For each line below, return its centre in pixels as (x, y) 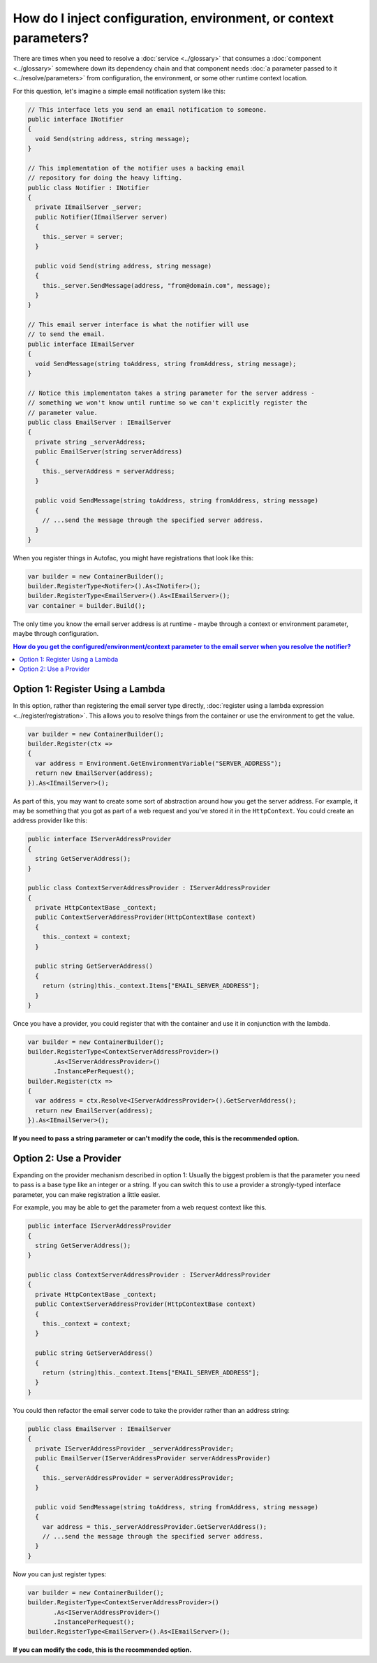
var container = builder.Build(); (87, 605)
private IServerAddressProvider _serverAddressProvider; (134, 1448)
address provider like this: (50, 820)
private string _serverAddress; (90, 442)
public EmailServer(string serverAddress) (109, 452)
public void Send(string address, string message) (124, 266)
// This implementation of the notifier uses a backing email (136, 168)
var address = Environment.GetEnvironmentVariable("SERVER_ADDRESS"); (158, 763)
